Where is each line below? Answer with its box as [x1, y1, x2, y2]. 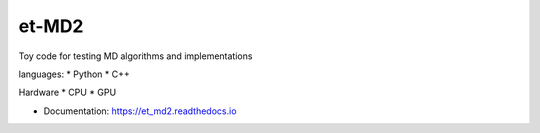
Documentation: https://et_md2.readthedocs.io [43, 105, 237, 117]
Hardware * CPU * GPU [18, 86, 117, 99]
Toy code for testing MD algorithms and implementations [18, 50, 253, 62]
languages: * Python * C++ [18, 68, 130, 80]
